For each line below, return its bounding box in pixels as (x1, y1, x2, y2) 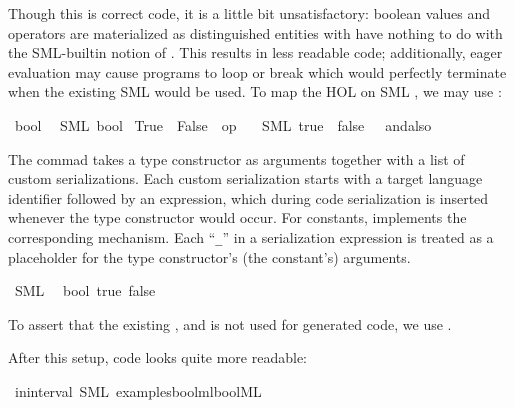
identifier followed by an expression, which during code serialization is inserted (8, 187, 489, 208)
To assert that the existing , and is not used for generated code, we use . (8, 313, 452, 334)
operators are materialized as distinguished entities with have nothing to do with (8, 22, 503, 43)
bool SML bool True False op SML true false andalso (14, 114, 432, 135)
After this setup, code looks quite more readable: (8, 347, 308, 368)
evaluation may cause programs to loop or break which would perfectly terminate (8, 61, 507, 82)
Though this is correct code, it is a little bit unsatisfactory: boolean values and (8, 3, 491, 23)
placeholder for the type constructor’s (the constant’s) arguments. (8, 246, 411, 267)
